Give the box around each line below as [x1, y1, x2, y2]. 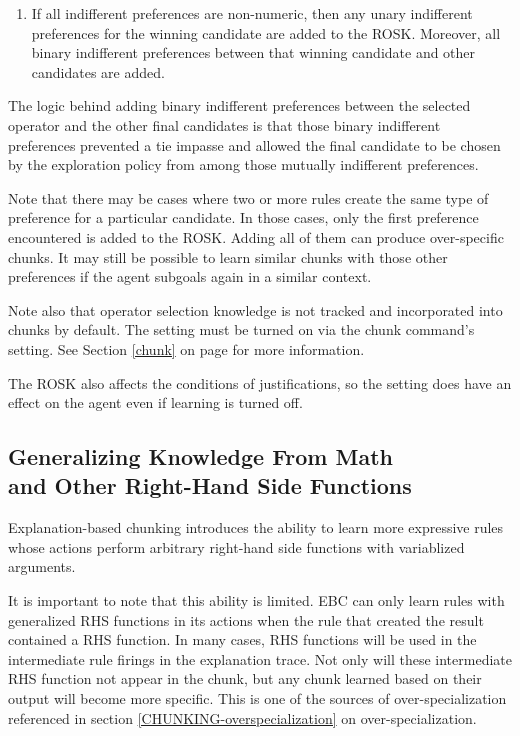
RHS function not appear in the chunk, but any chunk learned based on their [8, 668, 482, 689]
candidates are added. [31, 61, 165, 82]
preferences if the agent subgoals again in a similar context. [8, 266, 372, 287]
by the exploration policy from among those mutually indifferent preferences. [8, 154, 479, 175]
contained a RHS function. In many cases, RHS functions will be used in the [8, 629, 477, 650]
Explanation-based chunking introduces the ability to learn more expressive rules [8, 517, 504, 538]
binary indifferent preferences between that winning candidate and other [31, 42, 476, 63]
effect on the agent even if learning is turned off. [8, 392, 303, 413]
